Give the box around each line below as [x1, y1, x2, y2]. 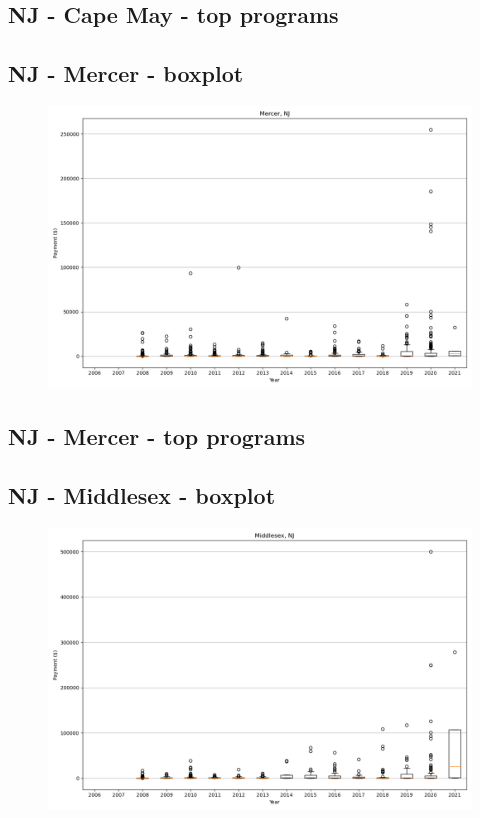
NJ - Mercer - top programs [8, 421, 306, 452]
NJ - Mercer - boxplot [8, 58, 244, 89]
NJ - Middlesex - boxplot [8, 480, 276, 511]
